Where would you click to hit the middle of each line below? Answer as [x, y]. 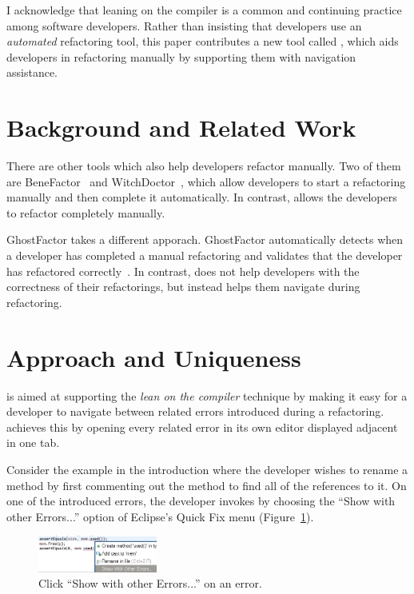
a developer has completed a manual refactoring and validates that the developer [205, 255]
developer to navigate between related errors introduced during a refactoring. [195, 411]
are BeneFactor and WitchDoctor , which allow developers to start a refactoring [206, 181]
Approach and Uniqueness [154, 357]
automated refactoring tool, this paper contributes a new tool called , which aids [203, 41]
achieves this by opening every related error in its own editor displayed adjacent [202, 427]
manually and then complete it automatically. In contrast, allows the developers [202, 197]
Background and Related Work [181, 128]
